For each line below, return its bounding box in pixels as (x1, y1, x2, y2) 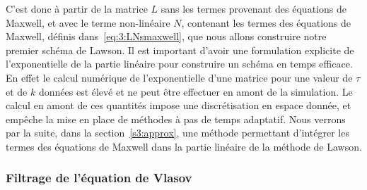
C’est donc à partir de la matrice (6, 1, 148, 15)
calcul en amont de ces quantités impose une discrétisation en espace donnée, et (6, 98, 351, 113)
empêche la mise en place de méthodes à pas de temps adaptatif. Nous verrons (6, 111, 346, 126)
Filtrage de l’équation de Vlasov (6, 169, 192, 186)
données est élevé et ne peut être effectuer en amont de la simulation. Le (38, 84, 353, 99)
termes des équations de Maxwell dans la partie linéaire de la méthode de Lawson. (6, 139, 362, 153)
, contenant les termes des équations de (181, 15, 351, 30)
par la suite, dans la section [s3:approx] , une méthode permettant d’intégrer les (6, 125, 349, 140)
